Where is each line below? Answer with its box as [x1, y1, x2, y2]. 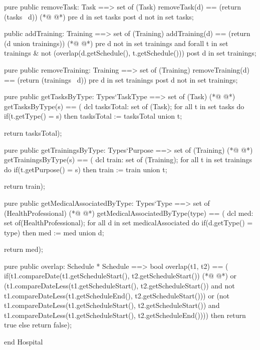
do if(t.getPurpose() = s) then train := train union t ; [4, 164, 167, 174]
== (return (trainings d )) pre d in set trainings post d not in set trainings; [4, 74, 238, 85]
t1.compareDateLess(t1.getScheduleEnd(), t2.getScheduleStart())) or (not [4, 290, 230, 300]
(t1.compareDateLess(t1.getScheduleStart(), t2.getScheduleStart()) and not [4, 280, 235, 291]
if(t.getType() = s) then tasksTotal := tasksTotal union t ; [4, 111, 182, 121]
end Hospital [4, 336, 43, 347]
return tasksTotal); [4, 127, 62, 138]
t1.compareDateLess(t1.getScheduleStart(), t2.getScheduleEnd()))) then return [4, 309, 246, 320]
